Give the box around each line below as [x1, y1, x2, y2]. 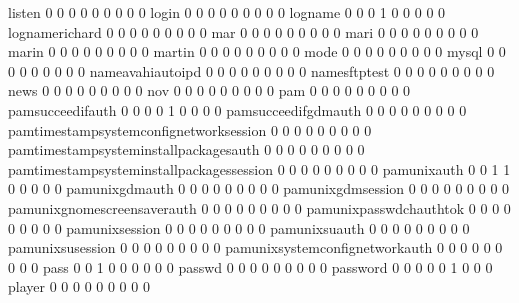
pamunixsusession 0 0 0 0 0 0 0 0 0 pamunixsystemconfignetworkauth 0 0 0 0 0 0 [8, 237, 503, 258]
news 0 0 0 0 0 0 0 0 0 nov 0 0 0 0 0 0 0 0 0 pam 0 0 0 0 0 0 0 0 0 [8, 80, 411, 101]
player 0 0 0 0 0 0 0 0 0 [8, 276, 150, 297]
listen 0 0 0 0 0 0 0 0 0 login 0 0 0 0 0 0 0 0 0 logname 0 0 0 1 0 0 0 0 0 [8, 2, 446, 22]
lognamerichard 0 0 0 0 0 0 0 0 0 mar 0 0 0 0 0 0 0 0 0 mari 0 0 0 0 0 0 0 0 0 [8, 21, 479, 42]
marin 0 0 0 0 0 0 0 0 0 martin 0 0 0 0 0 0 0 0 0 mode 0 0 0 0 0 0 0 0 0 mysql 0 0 [8, 41, 506, 62]
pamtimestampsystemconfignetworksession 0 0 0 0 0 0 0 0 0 [8, 119, 372, 140]
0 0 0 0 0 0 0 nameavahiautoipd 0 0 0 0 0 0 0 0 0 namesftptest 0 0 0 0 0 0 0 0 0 [8, 60, 495, 81]
